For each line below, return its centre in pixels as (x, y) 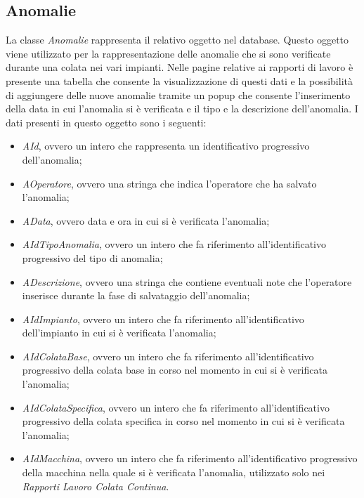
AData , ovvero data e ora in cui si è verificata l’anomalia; (146, 220)
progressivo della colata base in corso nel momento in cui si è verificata (175, 370)
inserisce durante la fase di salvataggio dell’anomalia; (136, 295)
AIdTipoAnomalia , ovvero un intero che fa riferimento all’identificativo (174, 244)
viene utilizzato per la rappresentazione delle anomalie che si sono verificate (168, 53)
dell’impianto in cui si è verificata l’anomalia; (119, 333)
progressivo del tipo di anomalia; (92, 257)
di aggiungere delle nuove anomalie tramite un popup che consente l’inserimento (178, 94)
